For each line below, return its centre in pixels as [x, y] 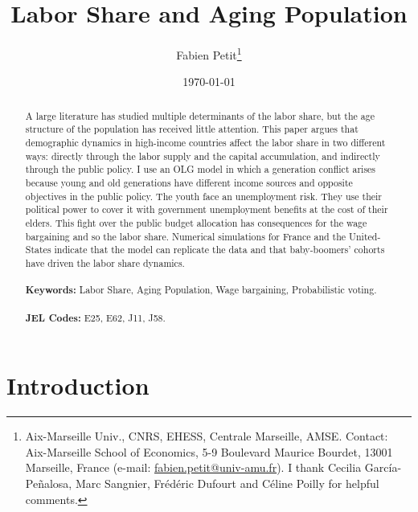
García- [383, 467]
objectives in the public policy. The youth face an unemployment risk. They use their [203, 196]
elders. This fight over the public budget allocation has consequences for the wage [196, 223]
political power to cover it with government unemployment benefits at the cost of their [207, 209]
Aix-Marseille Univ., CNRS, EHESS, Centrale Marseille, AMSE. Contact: [207, 436]
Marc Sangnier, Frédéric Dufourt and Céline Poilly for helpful [227, 483]
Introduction [78, 385]
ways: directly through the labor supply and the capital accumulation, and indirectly [203, 156]
